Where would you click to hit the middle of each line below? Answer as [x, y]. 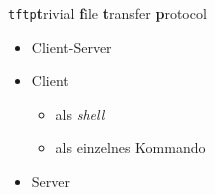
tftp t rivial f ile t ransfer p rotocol [107, 13]
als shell [80, 113]
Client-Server [71, 46]
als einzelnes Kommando [130, 147]
